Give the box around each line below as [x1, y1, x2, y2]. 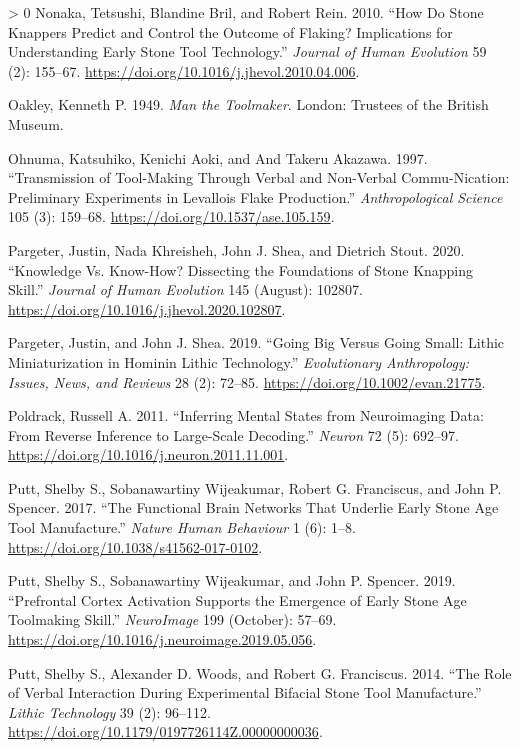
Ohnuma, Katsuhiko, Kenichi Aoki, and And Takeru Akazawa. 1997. [8, 147, 428, 168]
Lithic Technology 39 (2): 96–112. [8, 701, 211, 722]
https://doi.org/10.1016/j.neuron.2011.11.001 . [8, 444, 289, 465]
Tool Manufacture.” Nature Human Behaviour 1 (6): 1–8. [8, 517, 356, 538]
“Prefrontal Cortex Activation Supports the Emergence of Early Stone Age [8, 589, 467, 610]
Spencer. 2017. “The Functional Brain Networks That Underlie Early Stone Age [8, 497, 499, 518]
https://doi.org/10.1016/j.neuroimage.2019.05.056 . [8, 629, 317, 650]
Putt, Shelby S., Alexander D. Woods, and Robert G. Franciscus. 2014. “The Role [8, 662, 512, 683]
